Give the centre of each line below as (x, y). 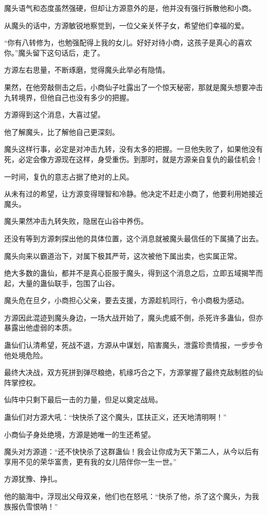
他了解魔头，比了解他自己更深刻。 (62, 131)
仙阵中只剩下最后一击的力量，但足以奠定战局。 (83, 399)
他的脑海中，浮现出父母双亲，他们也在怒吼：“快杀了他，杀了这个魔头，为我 (132, 496)
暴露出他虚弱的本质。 (40, 327)
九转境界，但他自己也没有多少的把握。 (69, 97)
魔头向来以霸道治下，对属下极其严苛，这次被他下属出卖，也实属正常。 (123, 255)
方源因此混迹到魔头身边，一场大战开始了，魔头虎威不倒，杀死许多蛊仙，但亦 (133, 317)
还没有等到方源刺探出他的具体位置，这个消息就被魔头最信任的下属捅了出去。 (133, 238)
